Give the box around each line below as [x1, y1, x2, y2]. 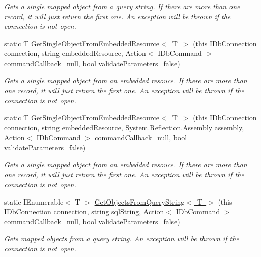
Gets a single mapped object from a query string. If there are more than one [4, 1, 240, 11]
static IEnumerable [4, 196, 64, 207]
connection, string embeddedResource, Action [4, 48, 146, 59]
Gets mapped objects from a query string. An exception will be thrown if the [4, 233, 239, 244]
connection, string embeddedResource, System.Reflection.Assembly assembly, [4, 122, 244, 132]
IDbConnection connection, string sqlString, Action [4, 206, 164, 217]
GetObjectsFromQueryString [94, 196, 185, 207]
